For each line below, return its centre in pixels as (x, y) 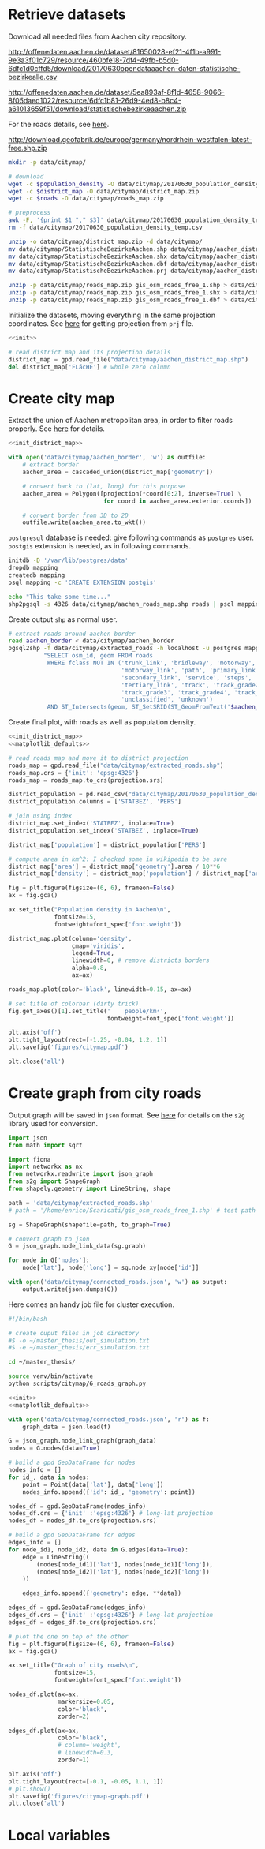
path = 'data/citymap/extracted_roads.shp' (81, 1203)
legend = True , (93, 953)
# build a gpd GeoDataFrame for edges (72, 1535)
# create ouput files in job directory (74, 1333)
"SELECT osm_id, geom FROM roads (98, 656)
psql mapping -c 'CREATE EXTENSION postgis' (82, 582)
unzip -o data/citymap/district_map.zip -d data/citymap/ (105, 241)
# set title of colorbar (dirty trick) (74, 1004)
